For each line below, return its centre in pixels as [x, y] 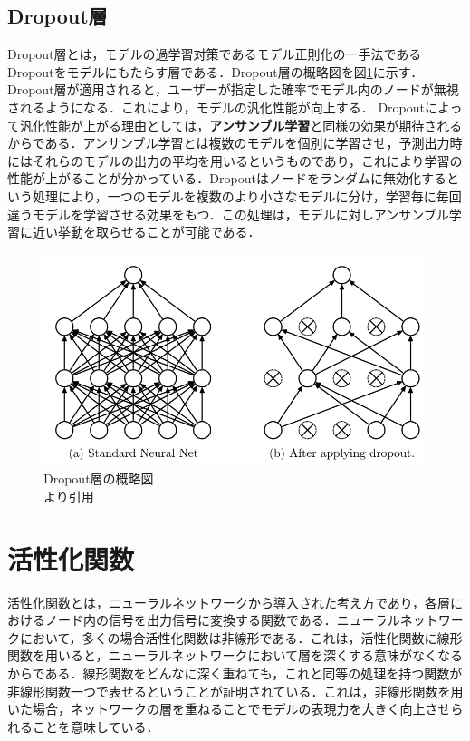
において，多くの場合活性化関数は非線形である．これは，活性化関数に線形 [241, 637]
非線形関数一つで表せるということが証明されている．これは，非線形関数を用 [235, 691]
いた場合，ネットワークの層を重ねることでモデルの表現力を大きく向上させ [229, 709]
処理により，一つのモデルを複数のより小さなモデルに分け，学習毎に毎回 [247, 195]
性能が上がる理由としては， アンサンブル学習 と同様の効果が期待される [254, 125]
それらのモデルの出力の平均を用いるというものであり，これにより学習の [247, 160]
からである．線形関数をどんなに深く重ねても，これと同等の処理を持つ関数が [235, 673]
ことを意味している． [96, 726]
